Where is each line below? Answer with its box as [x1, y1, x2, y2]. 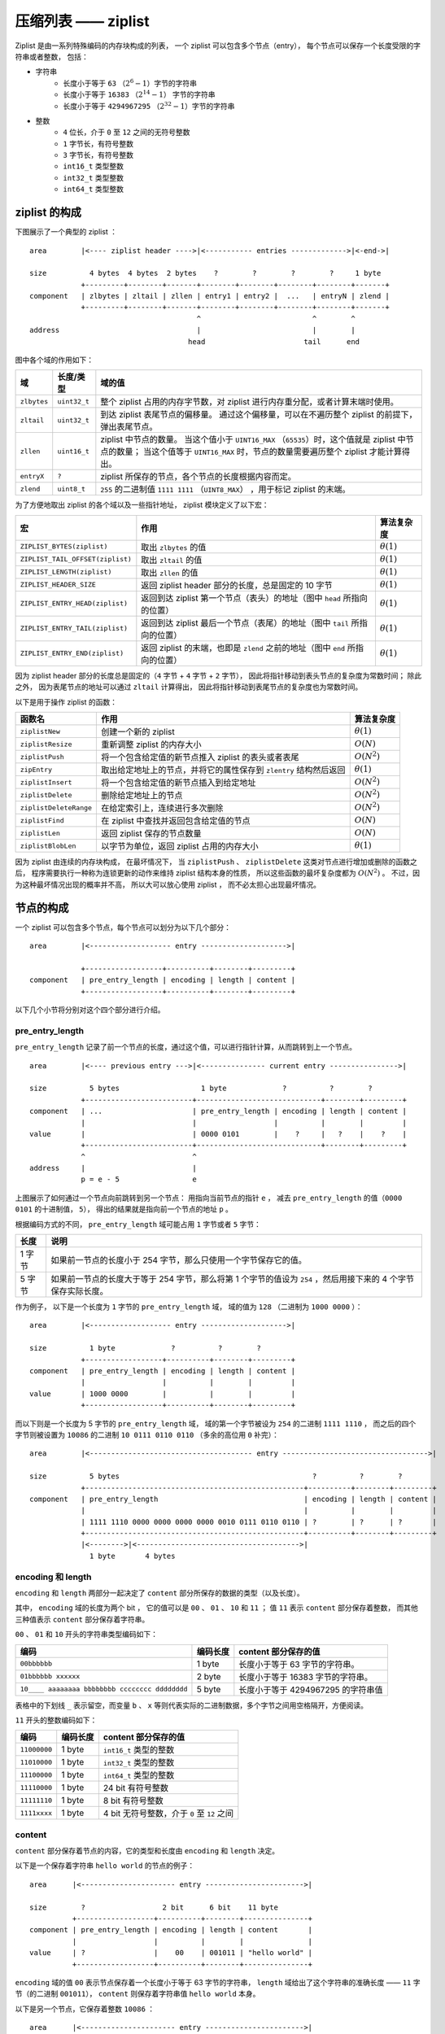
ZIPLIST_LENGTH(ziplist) [20, 568, 112, 577]
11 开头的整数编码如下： [15, 1715, 98, 1725]
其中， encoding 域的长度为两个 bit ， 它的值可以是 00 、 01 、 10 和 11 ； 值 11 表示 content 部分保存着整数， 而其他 [15, 1603, 419, 1613]
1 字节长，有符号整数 [63, 138, 134, 148]
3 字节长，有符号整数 [63, 151, 134, 160]
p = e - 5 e [81, 1175, 197, 1184]
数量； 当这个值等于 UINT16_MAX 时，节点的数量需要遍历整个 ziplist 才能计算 [116, 446, 403, 457]
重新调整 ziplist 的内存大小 [101, 739, 203, 750]
